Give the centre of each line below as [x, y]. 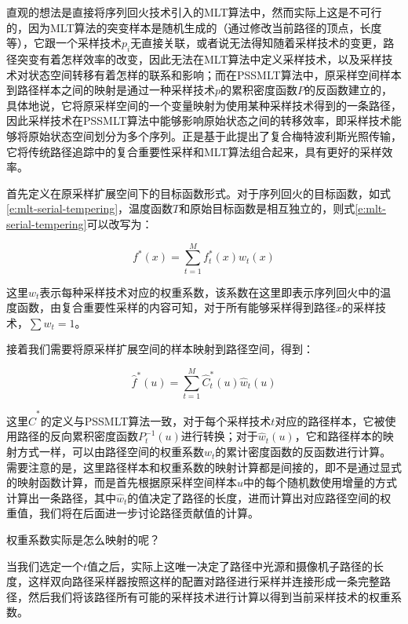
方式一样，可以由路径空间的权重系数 [110, 452]
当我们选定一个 [45, 566]
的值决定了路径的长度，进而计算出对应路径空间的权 [259, 497]
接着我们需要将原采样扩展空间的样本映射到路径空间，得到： [160, 349]
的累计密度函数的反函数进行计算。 [303, 452]
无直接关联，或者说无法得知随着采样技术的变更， [257, 43]
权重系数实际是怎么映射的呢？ [83, 540]
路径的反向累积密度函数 [77, 436]
